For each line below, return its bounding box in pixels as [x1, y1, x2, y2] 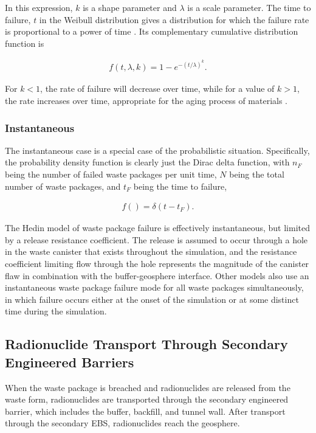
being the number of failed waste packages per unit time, [5, 168, 217, 181]
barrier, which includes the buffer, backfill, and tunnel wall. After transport [5, 404, 286, 417]
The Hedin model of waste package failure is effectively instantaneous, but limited [5, 221, 310, 234]
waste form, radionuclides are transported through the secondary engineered [5, 393, 289, 406]
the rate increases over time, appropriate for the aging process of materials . [5, 94, 288, 107]
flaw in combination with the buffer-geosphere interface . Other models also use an [5, 269, 309, 282]
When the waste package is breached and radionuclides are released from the [5, 381, 290, 393]
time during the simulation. [5, 305, 107, 317]
